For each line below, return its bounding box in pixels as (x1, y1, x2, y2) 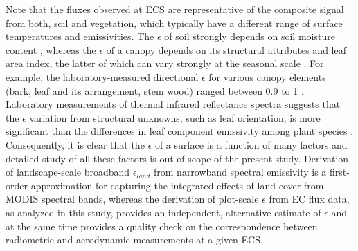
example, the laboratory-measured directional (6, 69, 199, 84)
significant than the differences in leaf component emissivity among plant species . (6, 124, 354, 138)
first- (330, 165, 350, 179)
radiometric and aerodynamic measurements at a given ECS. (6, 232, 263, 247)
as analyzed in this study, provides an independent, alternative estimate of (6, 205, 321, 219)
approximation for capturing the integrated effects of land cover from (30, 178, 324, 192)
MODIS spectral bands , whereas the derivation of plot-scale (6, 192, 259, 206)
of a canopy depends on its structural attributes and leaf (106, 42, 346, 57)
